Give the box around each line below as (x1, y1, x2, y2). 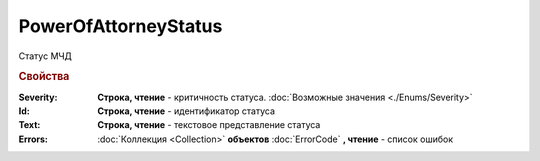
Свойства (18, 70, 70, 84)
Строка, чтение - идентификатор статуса (97, 105, 275, 117)
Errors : (18, 133, 49, 145)
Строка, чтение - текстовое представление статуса (97, 119, 321, 131)
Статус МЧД (18, 50, 72, 62)
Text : (18, 119, 41, 131)
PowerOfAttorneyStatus (18, 15, 223, 37)
